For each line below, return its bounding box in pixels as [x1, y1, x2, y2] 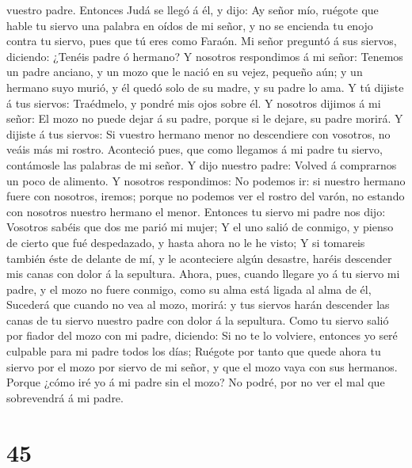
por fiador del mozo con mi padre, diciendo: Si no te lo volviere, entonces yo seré [6, 327, 398, 344]
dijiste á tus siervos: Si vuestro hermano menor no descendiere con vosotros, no [6, 125, 391, 142]
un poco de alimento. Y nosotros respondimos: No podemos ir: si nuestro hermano [6, 172, 406, 188]
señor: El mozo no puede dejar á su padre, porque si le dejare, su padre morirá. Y [6, 110, 403, 127]
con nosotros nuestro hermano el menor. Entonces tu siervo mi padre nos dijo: [6, 203, 386, 219]
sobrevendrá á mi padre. [6, 389, 124, 405]
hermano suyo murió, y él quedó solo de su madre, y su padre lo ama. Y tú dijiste [6, 78, 404, 95]
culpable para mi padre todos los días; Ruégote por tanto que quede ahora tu [6, 343, 381, 360]
